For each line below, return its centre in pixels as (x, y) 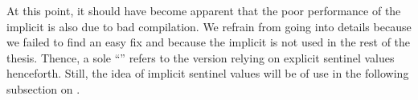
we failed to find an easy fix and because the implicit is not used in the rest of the (209, 42)
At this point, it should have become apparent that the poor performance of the (204, 10)
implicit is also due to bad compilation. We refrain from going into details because (209, 26)
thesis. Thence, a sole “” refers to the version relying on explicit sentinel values (201, 57)
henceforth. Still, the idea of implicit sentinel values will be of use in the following (208, 73)
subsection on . (43, 88)
